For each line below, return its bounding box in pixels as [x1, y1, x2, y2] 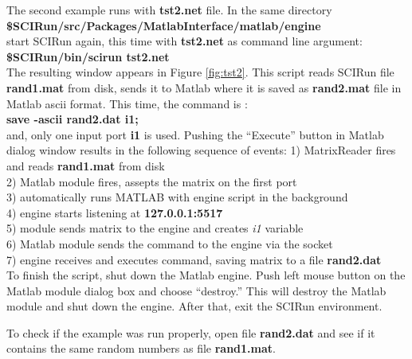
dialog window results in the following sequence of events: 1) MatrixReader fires [6, 142, 396, 158]
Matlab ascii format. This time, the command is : [6, 95, 248, 111]
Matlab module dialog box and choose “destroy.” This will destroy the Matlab [6, 282, 386, 299]
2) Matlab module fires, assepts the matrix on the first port [6, 173, 297, 189]
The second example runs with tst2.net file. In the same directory [6, 2, 332, 18]
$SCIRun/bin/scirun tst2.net [6, 48, 170, 64]
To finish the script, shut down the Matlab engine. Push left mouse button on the [6, 267, 406, 283]
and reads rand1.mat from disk [6, 157, 165, 174]
